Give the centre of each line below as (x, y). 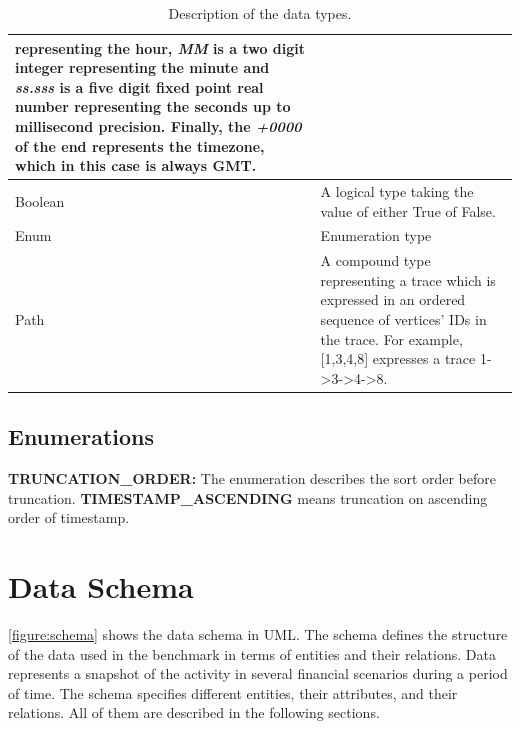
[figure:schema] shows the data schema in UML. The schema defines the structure (258, 634)
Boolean (40, 200)
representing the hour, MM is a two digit (160, 47)
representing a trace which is (408, 279)
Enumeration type (376, 235)
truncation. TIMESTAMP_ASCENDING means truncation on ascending (248, 497)
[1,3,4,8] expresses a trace (398, 358)
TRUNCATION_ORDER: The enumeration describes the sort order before (252, 478)
